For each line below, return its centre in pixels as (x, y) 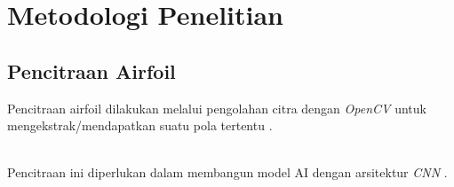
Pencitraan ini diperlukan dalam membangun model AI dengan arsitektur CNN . (227, 172)
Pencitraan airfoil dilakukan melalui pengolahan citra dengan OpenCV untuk (217, 108)
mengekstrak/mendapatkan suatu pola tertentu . (140, 125)
